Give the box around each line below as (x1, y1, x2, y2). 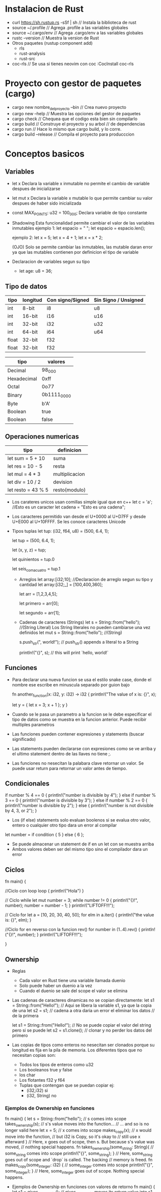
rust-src (19, 55, 35, 61)
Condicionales (5, 779, 50, 788)
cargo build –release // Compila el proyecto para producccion (12, 131, 134, 137)
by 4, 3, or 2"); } (5, 808, 37, 814)
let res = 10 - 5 (7, 463, 43, 470)
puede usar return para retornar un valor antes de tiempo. (12, 765, 127, 771)
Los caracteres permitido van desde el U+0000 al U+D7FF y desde (12, 514, 146, 520)
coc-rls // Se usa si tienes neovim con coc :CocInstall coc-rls (12, 61, 134, 67)
